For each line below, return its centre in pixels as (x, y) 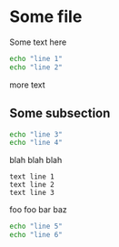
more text (27, 85)
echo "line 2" (36, 67)
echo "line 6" (36, 235)
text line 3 (32, 193)
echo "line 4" (36, 143)
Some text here (38, 42)
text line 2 (32, 185)
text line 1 (32, 177)
